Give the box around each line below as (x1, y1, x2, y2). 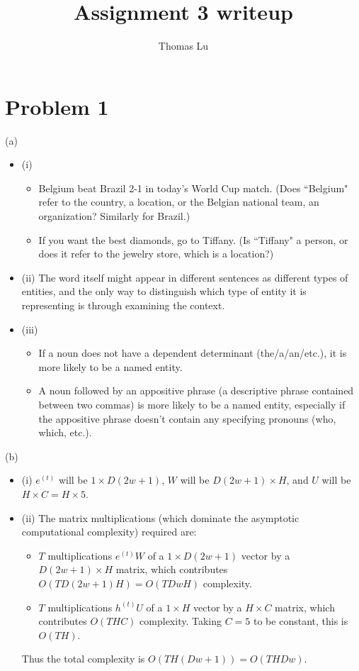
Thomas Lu (158, 38, 209, 53)
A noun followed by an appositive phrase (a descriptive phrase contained (38, 383, 354, 398)
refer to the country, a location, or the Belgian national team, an (38, 194, 319, 209)
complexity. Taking (139, 614, 222, 628)
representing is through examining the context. (21, 298, 225, 312)
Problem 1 (5, 91, 109, 121)
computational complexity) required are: (21, 524, 197, 539)
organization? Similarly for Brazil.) (38, 209, 190, 223)
